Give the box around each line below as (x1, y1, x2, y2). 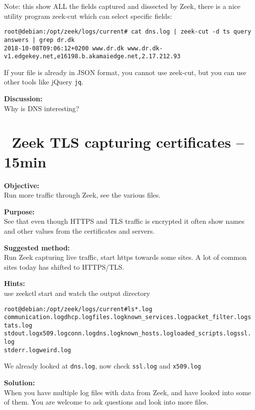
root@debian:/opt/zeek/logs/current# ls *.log (4, 305, 152, 313)
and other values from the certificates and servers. (4, 225, 155, 236)
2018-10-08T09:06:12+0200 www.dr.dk (4, 44, 124, 52)
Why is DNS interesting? (4, 103, 79, 113)
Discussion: (4, 93, 42, 104)
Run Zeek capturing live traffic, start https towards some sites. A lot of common (4, 252, 247, 262)
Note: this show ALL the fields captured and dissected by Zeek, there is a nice (4, 1, 241, 11)
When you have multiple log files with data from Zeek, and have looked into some (4, 387, 252, 397)
